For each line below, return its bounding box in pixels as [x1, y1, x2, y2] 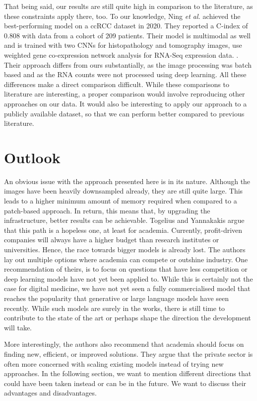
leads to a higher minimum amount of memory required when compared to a [4, 196, 237, 206]
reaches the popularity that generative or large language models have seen [4, 293, 229, 303]
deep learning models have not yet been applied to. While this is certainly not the [4, 273, 253, 284]
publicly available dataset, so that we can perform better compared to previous [4, 108, 245, 118]
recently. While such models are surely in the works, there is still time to [4, 302, 225, 313]
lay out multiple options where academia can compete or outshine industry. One [4, 254, 248, 264]
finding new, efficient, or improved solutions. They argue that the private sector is [4, 348, 253, 359]
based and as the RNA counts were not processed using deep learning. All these [4, 69, 247, 80]
